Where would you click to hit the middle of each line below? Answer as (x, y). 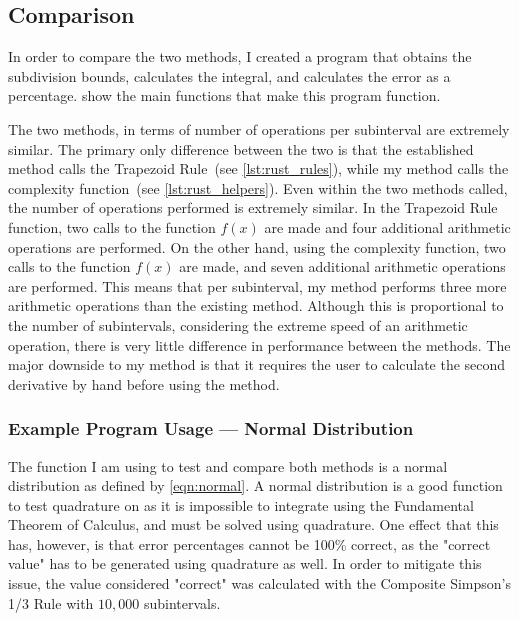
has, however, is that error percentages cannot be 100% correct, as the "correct (249, 543)
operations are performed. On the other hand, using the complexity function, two (257, 246)
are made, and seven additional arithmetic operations (342, 266)
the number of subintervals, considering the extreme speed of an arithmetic (238, 324)
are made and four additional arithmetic (387, 226)
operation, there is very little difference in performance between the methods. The (259, 344)
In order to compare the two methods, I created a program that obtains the (240, 56)
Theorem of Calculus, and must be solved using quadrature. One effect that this (253, 524)
